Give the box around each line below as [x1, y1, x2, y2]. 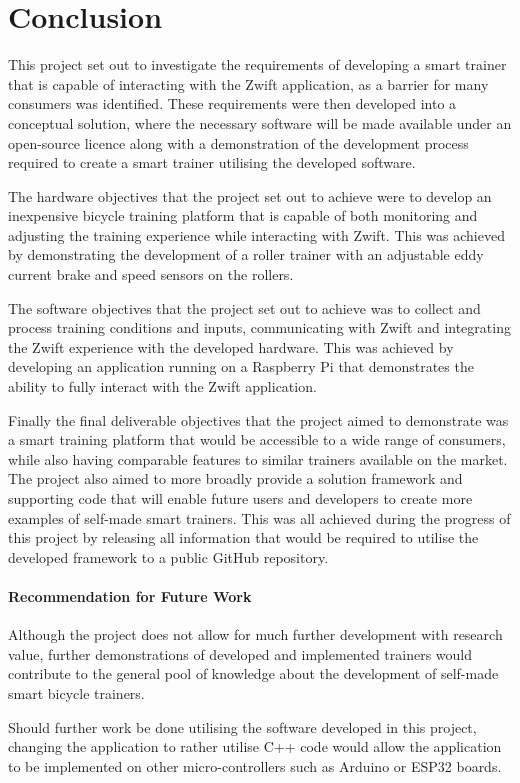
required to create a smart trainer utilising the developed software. [8, 152, 416, 173]
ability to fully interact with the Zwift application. [8, 376, 317, 397]
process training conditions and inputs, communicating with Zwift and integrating [8, 317, 511, 338]
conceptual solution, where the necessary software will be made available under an [8, 112, 512, 133]
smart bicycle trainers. [8, 682, 145, 703]
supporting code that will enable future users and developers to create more [8, 488, 473, 508]
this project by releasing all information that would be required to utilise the [8, 527, 479, 548]
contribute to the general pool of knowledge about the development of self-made [8, 663, 499, 684]
